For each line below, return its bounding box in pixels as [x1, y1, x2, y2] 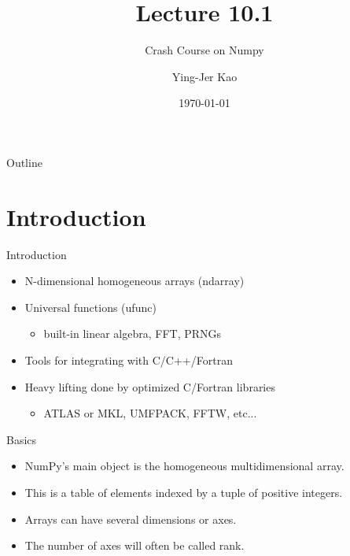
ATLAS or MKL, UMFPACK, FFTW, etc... [43, 405, 257, 421]
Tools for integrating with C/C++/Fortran [24, 352, 233, 368]
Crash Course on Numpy [145, 42, 264, 58]
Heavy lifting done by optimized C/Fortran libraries [24, 378, 275, 395]
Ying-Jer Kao [171, 68, 238, 84]
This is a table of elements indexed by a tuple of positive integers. [24, 484, 343, 500]
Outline [6, 154, 42, 170]
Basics [6, 431, 37, 447]
